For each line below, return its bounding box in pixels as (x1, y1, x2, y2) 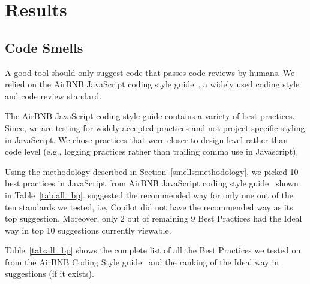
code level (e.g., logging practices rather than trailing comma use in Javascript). (5, 145, 299, 158)
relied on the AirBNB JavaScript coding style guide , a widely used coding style (5, 78, 300, 90)
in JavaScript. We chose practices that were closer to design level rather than (5, 133, 288, 146)
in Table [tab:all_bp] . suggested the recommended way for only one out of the (5, 188, 293, 201)
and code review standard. (5, 89, 102, 102)
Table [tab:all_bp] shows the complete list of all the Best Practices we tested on (5, 244, 301, 256)
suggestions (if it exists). (5, 267, 94, 280)
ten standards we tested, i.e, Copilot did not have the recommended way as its (5, 200, 293, 213)
